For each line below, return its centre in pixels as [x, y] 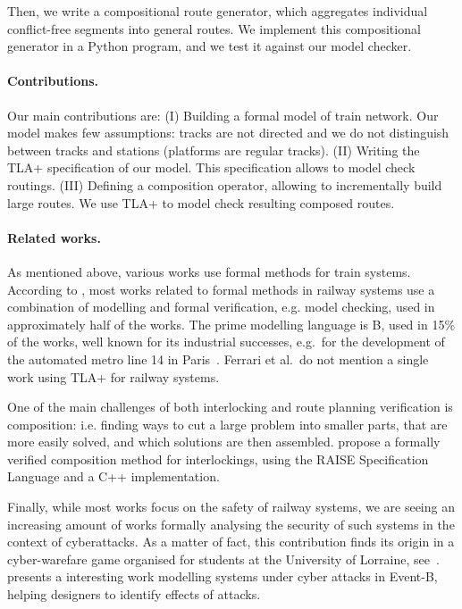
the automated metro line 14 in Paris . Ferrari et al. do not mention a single [218, 359]
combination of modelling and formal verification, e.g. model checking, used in [221, 307]
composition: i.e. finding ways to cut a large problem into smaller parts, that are [227, 424]
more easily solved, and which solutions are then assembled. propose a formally [224, 442]
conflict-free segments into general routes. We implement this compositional [214, 28]
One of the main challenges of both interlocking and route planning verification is [230, 407]
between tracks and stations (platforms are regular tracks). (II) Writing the [214, 150]
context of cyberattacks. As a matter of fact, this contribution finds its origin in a [231, 542]
